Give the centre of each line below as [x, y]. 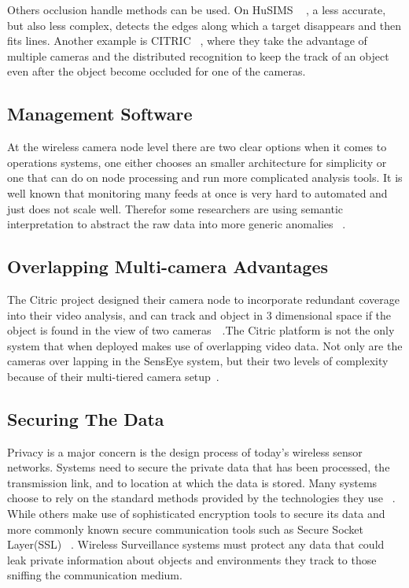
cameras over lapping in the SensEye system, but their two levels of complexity [198, 361]
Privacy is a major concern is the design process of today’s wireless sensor [185, 451]
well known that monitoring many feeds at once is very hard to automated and [197, 192]
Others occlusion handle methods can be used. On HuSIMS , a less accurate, [197, 9]
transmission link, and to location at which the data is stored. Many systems [192, 482]
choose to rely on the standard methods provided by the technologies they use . [201, 498]
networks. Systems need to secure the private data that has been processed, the [199, 467]
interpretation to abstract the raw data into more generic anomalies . [177, 224]
